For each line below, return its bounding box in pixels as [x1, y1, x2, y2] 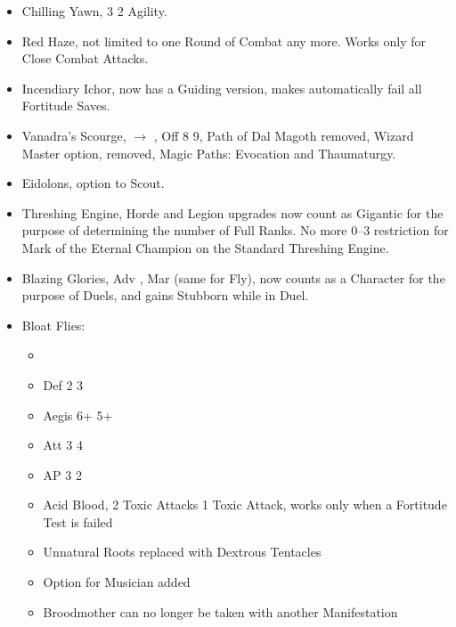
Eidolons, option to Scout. [21, 174, 165, 192]
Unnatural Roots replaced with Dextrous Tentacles [43, 542, 322, 561]
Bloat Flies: [21, 315, 85, 334]
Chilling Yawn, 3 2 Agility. [21, 2, 167, 20]
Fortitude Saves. [21, 96, 110, 115]
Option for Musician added [43, 573, 191, 591]
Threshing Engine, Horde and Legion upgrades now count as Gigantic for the [21, 203, 444, 222]
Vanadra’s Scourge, [21, 126, 126, 144]
